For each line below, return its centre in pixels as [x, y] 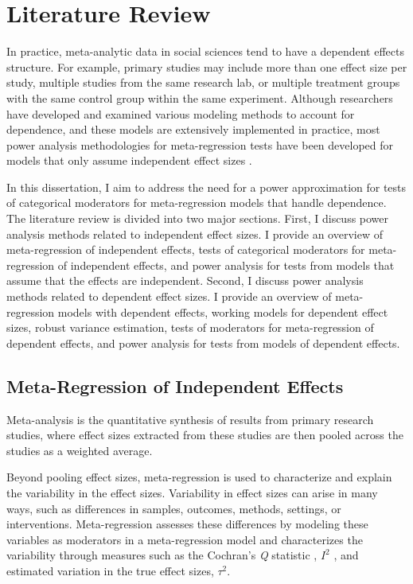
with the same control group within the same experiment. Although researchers [200, 97]
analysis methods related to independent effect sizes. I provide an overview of [195, 234]
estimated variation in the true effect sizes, [110, 570]
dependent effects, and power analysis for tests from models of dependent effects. [203, 343]
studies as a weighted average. [80, 450]
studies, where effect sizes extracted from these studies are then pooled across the [205, 435]
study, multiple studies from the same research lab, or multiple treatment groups [203, 82]
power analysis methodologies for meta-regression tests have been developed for [200, 144]
